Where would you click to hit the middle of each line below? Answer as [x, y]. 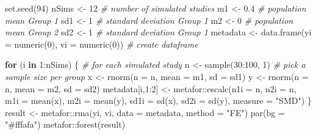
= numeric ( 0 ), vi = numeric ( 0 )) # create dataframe [102, 44]
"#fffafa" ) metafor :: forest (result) [65, 124]
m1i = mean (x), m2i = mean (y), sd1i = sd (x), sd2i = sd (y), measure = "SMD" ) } [158, 100]
